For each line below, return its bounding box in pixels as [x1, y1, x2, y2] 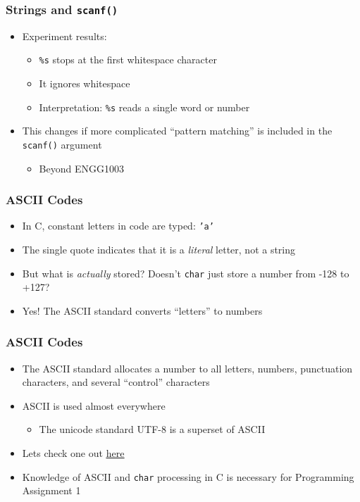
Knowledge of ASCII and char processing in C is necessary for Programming [22, 469, 354, 484]
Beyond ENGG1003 [39, 161, 124, 175]
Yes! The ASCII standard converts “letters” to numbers [22, 303, 263, 318]
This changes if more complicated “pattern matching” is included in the [22, 123, 333, 138]
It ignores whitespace [39, 76, 130, 91]
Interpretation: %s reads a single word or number [39, 99, 250, 114]
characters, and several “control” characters [22, 375, 210, 389]
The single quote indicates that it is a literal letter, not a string [22, 242, 296, 256]
